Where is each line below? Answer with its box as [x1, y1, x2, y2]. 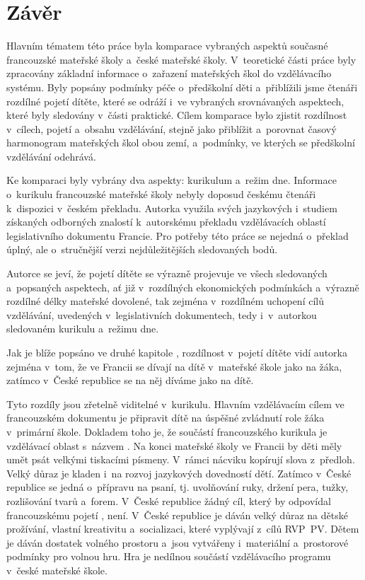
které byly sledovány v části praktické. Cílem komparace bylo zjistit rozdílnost [6, 108, 347, 122]
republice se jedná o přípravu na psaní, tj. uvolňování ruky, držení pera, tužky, [6, 480, 349, 494]
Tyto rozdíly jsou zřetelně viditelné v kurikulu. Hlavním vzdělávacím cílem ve [6, 396, 344, 411]
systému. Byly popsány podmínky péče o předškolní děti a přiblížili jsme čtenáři [6, 79, 358, 94]
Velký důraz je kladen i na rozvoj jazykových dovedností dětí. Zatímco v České [6, 465, 352, 480]
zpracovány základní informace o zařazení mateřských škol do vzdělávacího [6, 66, 332, 81]
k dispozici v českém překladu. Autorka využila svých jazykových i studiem [6, 200, 337, 215]
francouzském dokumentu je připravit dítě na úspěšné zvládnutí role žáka [6, 410, 325, 425]
